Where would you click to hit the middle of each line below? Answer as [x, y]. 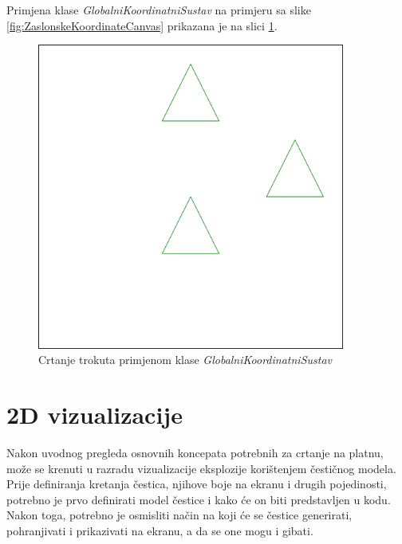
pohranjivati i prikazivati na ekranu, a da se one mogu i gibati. [160, 531]
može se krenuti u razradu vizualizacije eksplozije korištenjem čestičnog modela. [201, 468]
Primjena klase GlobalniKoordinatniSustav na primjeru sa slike [159, 10]
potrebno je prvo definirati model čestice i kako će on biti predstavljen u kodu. [199, 499]
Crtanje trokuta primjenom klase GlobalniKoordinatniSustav [185, 360]
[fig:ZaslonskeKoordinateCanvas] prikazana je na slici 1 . [142, 25]
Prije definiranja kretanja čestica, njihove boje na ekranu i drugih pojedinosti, [197, 484]
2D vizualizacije [95, 415]
